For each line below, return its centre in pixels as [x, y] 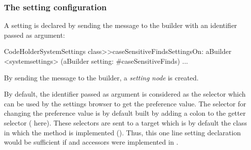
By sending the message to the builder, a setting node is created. [101, 77]
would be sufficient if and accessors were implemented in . [91, 142]
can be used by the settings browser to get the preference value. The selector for [125, 103]
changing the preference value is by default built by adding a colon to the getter [125, 113]
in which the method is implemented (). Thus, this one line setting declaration [123, 132]
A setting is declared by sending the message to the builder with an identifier [121, 25]
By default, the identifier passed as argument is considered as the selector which [125, 94]
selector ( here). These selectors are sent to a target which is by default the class [125, 122]
